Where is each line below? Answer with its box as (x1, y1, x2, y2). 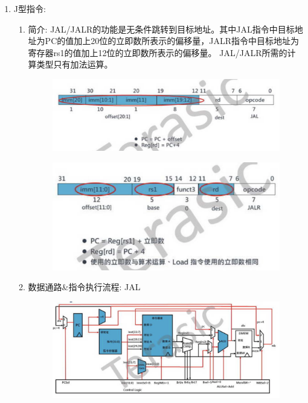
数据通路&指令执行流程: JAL (28, 281, 141, 293)
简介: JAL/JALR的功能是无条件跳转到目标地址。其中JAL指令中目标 (28, 22, 295, 35)
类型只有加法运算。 (36, 58, 113, 71)
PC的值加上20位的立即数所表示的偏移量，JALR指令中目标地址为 (45, 34, 299, 47)
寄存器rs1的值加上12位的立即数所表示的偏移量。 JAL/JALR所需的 (28, 46, 287, 59)
